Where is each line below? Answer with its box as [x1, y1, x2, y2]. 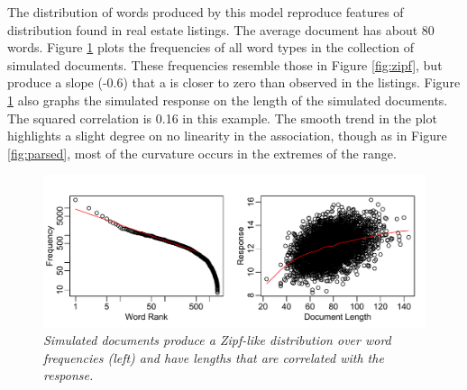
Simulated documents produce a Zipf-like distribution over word [43, 331, 391, 349]
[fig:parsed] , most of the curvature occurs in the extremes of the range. [7, 143, 397, 162]
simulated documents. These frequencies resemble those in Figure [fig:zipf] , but [7, 55, 443, 74]
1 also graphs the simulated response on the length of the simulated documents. [7, 90, 448, 109]
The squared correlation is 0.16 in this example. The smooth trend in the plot [7, 108, 437, 127]
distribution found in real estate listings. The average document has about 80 [7, 20, 435, 39]
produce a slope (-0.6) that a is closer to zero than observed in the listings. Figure [7, 73, 461, 92]
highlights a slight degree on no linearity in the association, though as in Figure [7, 126, 447, 145]
